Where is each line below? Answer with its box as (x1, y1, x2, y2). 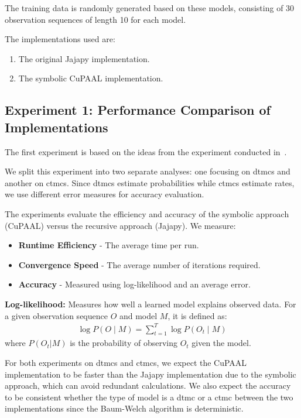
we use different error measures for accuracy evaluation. (5, 188, 204, 200)
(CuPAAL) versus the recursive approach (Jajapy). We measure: (5, 219, 236, 231)
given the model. (191, 337, 251, 349)
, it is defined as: (167, 309, 227, 321)
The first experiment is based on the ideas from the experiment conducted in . (5, 145, 287, 157)
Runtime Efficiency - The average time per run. (18, 239, 199, 251)
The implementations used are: (5, 33, 115, 45)
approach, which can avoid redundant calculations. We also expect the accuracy (5, 379, 291, 392)
